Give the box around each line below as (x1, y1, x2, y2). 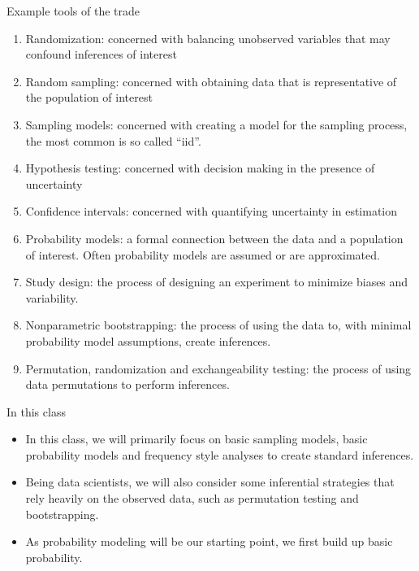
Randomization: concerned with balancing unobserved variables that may (25, 29, 391, 46)
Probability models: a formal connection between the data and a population (25, 229, 404, 246)
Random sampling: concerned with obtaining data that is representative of (25, 72, 397, 89)
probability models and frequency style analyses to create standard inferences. (25, 446, 414, 463)
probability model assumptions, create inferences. (25, 332, 271, 349)
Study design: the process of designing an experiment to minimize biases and (25, 273, 408, 290)
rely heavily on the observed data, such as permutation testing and (25, 490, 359, 507)
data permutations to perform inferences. (25, 376, 230, 393)
